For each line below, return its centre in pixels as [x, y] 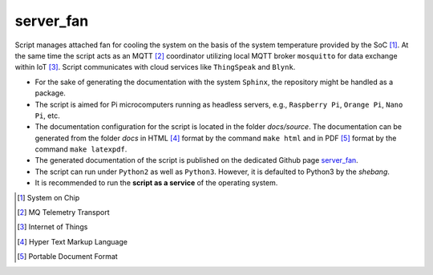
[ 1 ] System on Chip [49, 197]
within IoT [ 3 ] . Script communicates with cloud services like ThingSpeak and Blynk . [155, 67]
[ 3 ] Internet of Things [53, 227]
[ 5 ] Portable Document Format [67, 257]
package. [50, 93]
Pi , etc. [47, 115]
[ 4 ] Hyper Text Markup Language [73, 241]
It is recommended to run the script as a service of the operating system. [156, 183]
